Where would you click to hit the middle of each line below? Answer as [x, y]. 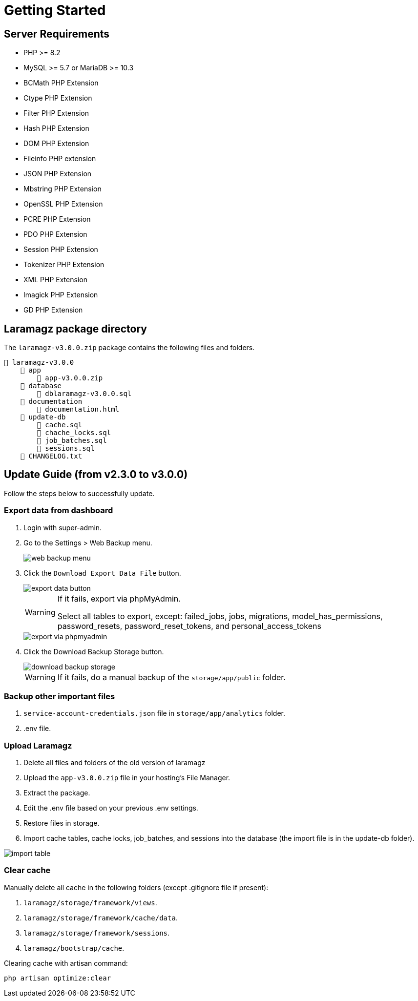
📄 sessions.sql [66, 448]
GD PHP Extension [53, 310]
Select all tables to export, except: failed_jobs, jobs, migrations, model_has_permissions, [220, 616]
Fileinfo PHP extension [60, 159]
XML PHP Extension [55, 280]
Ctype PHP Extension [58, 98]
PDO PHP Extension [55, 234]
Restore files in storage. [62, 823]
